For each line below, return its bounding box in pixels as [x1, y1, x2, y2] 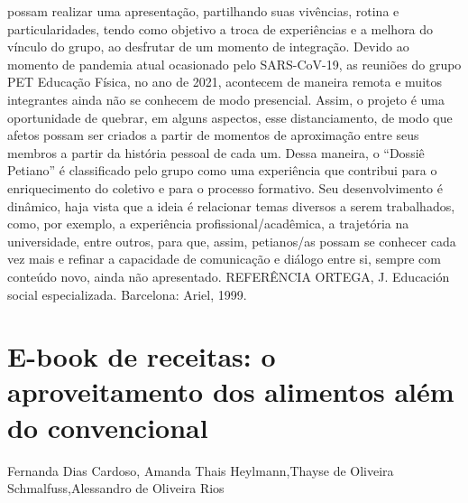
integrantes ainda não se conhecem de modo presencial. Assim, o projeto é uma [7, 89, 445, 108]
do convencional [7, 408, 208, 445]
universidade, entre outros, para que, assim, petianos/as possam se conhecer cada [7, 231, 456, 250]
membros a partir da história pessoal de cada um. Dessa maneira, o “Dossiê [7, 143, 425, 162]
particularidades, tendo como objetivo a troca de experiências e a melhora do [7, 19, 434, 38]
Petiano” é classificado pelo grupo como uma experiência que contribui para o [7, 161, 437, 180]
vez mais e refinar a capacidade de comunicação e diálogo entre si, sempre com [7, 249, 441, 268]
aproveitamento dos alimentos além [7, 373, 454, 410]
